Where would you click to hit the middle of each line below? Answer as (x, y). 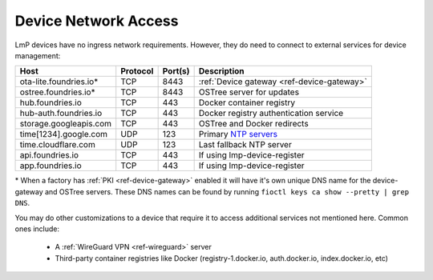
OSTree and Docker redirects (253, 124)
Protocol (137, 71)
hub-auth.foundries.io (61, 114)
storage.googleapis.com (66, 124)
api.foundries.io (49, 155)
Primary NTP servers (238, 134)
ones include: (37, 229)
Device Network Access (97, 21)
